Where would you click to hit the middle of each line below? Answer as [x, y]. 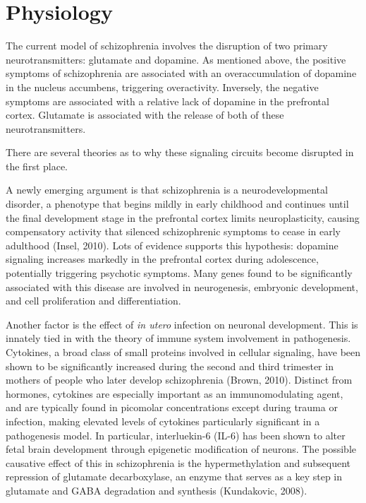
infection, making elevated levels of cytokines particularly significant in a [163, 421]
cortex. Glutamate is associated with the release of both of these [145, 115]
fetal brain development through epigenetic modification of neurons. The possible [181, 449]
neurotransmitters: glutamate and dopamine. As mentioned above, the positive [176, 59]
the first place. [37, 166]
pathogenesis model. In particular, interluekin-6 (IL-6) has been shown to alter [176, 435]
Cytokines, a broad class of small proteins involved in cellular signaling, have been [183, 352]
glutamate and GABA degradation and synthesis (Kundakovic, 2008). [157, 490]
